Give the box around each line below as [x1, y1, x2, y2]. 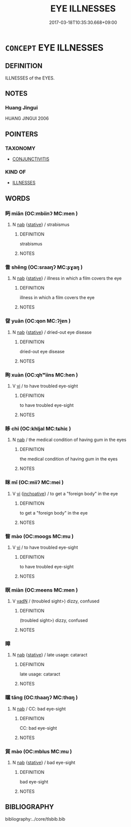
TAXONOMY [5, 145, 36, 151]
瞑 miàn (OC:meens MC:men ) [5, 587, 78, 594]
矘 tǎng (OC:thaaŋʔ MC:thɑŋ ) [5, 694, 78, 701]
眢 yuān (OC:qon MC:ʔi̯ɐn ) [5, 317, 71, 324]
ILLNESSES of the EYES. [5, 75, 55, 81]
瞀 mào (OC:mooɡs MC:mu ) [5, 532, 74, 539]
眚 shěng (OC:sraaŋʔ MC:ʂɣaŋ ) [5, 264, 83, 271]
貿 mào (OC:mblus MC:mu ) [5, 748, 72, 755]
